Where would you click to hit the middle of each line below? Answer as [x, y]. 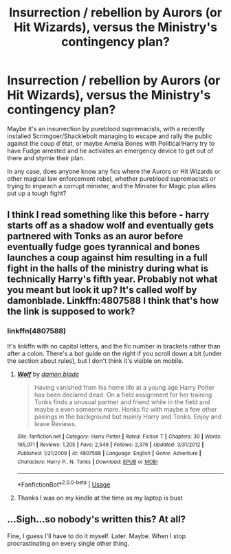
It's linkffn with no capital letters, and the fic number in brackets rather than [114, 346]
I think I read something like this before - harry [108, 215]
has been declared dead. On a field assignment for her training [123, 395]
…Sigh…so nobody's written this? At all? [97, 519]
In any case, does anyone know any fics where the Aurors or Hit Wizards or [114, 171]
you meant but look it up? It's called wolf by [102, 290]
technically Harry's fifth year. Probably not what [112, 279]
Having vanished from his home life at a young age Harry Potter [124, 387]
